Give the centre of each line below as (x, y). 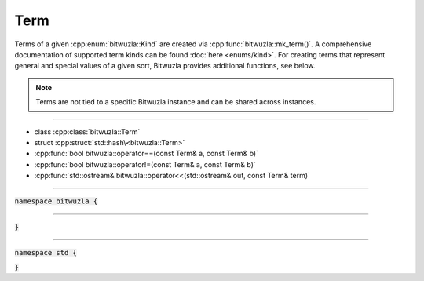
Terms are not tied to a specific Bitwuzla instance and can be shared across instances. (176, 102)
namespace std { (46, 253)
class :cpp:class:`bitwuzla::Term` (87, 131)
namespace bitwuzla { (56, 201)
